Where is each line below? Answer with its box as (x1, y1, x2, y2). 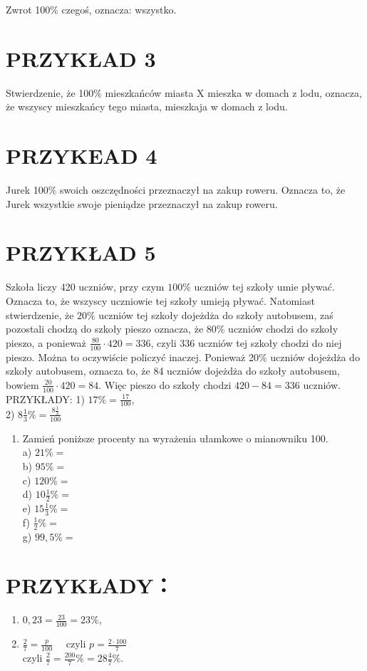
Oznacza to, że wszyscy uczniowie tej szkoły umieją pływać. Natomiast (6, 293, 315, 308)
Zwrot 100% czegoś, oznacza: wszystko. (6, 2, 177, 16)
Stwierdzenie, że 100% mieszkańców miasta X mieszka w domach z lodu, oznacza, (6, 85, 362, 100)
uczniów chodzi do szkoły (228, 321, 338, 336)
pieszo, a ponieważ (6, 335, 86, 350)
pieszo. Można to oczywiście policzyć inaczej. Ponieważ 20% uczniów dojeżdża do (6, 349, 360, 364)
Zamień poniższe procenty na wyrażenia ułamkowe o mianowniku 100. (22, 430, 329, 445)
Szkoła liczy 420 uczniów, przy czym (6, 279, 165, 294)
